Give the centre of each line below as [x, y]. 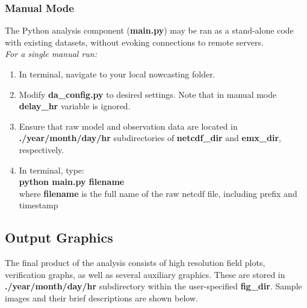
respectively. [42, 149]
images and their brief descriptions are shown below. [101, 297]
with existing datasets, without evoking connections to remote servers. [134, 42]
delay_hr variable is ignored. [75, 106]
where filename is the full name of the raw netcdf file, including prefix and [158, 193]
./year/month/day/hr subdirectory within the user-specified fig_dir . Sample [153, 286]
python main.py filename [72, 182]
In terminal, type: [51, 170]
